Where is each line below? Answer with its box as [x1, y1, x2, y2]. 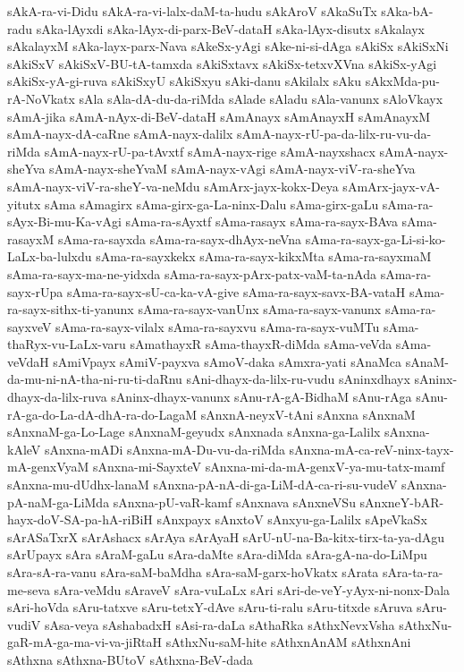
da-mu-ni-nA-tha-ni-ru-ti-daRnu [7, 370, 182, 388]
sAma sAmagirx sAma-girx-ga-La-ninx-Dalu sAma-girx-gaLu [45, 194, 379, 213]
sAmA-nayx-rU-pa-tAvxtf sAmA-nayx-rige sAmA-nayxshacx [44, 141, 375, 160]
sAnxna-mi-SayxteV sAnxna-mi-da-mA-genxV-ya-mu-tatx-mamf [93, 457, 445, 476]
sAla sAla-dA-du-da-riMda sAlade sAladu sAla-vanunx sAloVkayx [79, 89, 443, 107]
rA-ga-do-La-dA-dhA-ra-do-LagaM [7, 404, 198, 423]
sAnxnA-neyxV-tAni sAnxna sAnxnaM [200, 404, 416, 423]
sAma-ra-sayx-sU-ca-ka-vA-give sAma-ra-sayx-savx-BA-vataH [67, 282, 406, 301]
